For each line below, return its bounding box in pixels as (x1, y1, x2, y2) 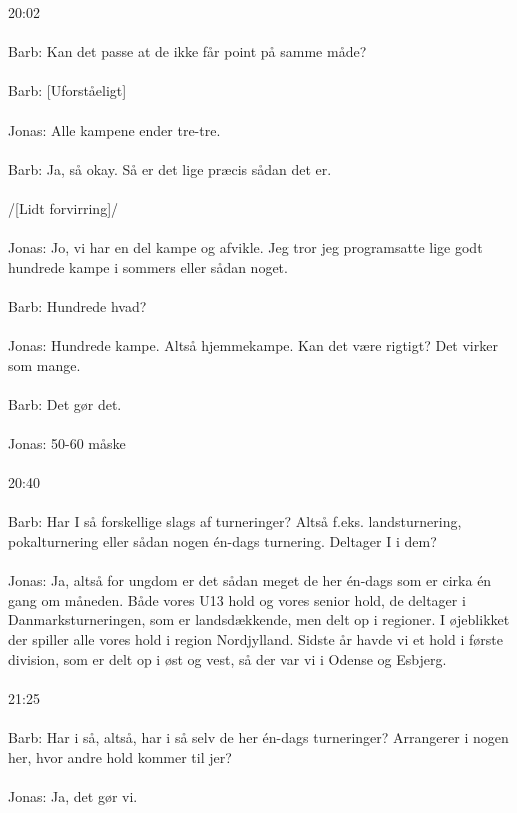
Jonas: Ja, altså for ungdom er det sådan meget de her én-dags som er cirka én (8, 570, 492, 591)
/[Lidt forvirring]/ (8, 197, 119, 218)
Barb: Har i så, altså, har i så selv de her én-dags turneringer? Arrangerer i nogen (8, 726, 509, 747)
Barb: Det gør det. (8, 393, 122, 414)
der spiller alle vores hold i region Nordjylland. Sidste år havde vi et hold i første (8, 629, 503, 649)
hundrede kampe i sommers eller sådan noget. (8, 256, 288, 277)
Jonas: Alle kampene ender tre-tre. (8, 119, 221, 140)
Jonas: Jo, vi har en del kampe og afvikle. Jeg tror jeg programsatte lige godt (8, 237, 483, 258)
